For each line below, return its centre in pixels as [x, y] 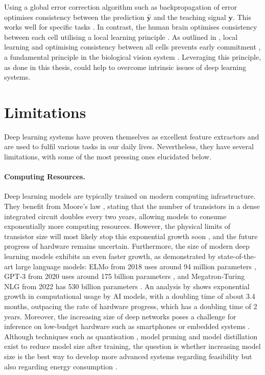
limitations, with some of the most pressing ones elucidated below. [108, 157]
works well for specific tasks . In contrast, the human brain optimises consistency [131, 27]
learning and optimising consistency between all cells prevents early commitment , [132, 47]
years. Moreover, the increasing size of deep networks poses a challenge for [120, 316]
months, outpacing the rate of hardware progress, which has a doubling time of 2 [131, 306]
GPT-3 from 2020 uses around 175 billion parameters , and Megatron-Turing [124, 276]
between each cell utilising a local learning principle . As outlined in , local [121, 37]
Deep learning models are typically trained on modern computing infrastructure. [130, 196]
